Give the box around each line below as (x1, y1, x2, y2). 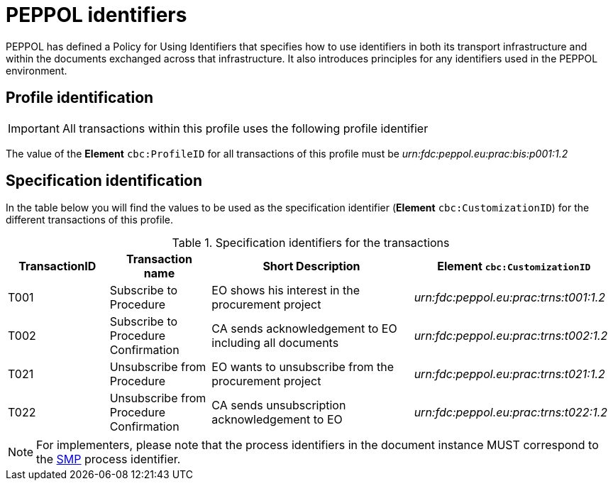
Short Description (263, 259, 360, 274)
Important (8, 121, 60, 136)
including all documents (211, 336, 339, 350)
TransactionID (18, 259, 96, 274)
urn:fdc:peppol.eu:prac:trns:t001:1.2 (414, 290, 606, 305)
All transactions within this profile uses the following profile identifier (62, 121, 429, 136)
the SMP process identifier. (36, 452, 181, 467)
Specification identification (6, 172, 203, 190)
